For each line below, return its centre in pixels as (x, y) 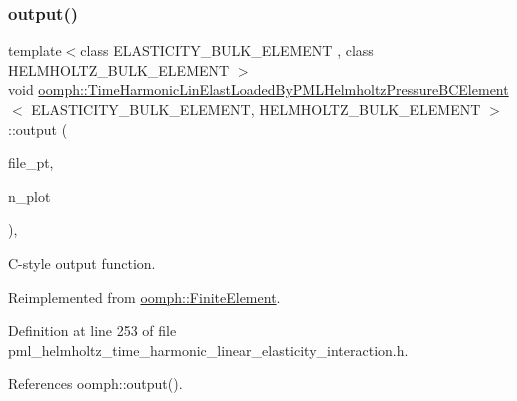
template (35, 50)
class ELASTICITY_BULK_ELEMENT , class (227, 50)
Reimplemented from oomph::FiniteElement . (144, 296)
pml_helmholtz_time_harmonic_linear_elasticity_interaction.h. (208, 349)
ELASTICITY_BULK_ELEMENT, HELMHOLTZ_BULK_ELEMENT (256, 109)
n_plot (29, 195)
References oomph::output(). (95, 383)
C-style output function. (82, 262)
